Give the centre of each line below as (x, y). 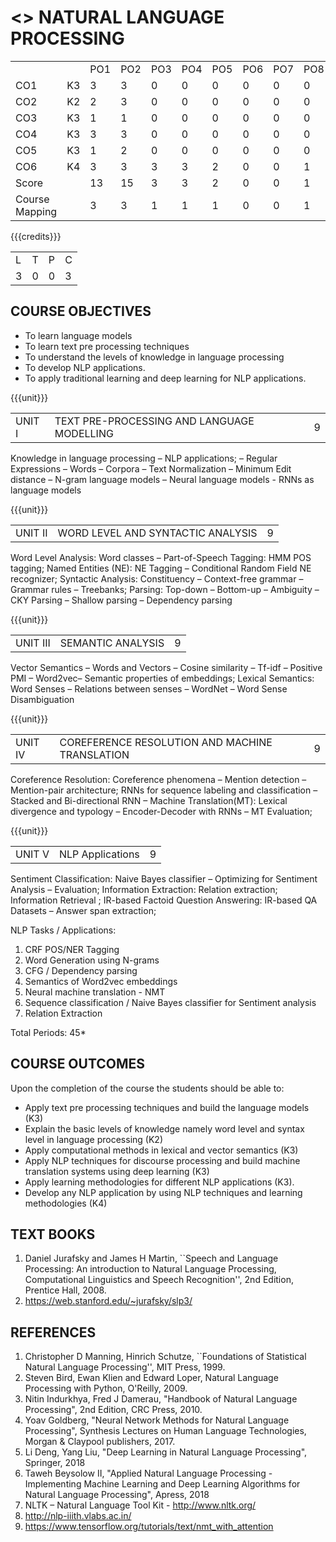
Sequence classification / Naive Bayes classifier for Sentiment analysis (170, 1002)
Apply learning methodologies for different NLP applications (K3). (159, 1182)
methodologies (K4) (66, 1203)
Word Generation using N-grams (92, 960)
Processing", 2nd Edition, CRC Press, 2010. (113, 1410)
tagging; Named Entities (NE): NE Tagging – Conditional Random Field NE (161, 568)
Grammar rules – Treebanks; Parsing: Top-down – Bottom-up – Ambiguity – (165, 589)
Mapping (36, 211)
